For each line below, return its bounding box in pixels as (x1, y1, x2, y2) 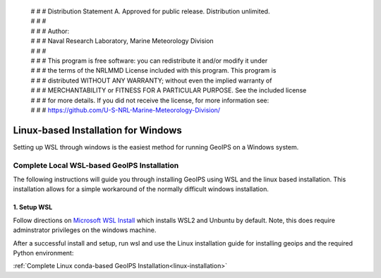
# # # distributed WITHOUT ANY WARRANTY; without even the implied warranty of (30, 76, 272, 85)
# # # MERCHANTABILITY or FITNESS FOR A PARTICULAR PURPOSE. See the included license (30, 86, 307, 95)
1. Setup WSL (13, 203, 53, 212)
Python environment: (13, 248, 74, 257)
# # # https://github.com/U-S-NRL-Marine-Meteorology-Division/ (30, 106, 221, 114)
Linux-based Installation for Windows (13, 124, 183, 136)
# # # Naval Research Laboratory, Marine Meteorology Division (30, 37, 214, 45)
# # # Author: (30, 27, 70, 35)
